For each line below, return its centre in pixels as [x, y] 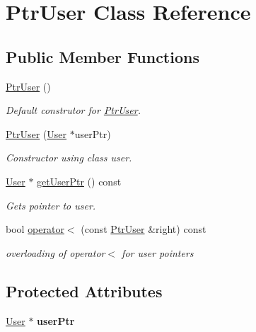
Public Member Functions [103, 56]
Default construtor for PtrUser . [73, 110]
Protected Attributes [84, 291]
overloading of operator [56, 252]
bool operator [35, 229]
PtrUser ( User [36, 133]
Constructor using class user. [69, 158]
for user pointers [158, 252]
